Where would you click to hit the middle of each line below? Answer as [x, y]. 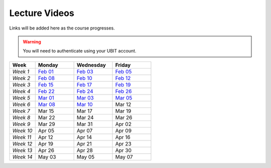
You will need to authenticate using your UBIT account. [80, 51]
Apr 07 [85, 130]
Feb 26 [123, 91]
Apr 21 [84, 143]
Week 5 [21, 97]
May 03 [47, 156]
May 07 [124, 156]
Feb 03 [85, 71]
